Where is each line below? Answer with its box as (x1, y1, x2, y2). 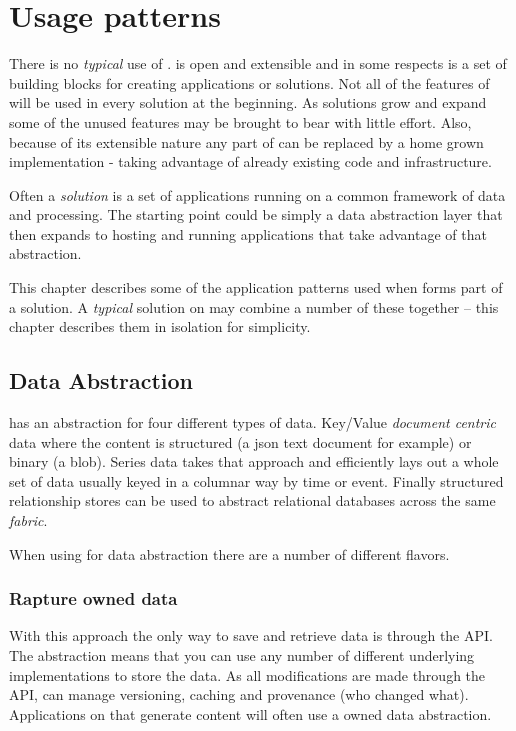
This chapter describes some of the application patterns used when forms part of (9, 277, 503, 298)
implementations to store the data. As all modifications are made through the (9, 664, 486, 685)
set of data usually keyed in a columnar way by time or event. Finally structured (9, 470, 504, 491)
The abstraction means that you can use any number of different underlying (9, 645, 475, 666)
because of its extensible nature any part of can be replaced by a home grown (9, 131, 484, 152)
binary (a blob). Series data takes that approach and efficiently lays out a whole (9, 451, 499, 472)
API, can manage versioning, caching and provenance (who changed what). (9, 684, 469, 705)
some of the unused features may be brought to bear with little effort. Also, (9, 111, 472, 132)
